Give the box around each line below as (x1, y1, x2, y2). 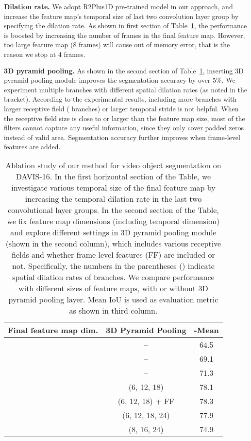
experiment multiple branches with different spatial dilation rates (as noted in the (4, 84, 247, 94)
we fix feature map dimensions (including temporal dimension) (7, 215, 220, 227)
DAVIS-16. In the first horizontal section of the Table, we (16, 170, 211, 182)
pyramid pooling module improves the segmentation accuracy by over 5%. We (4, 75, 235, 85)
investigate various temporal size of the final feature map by (11, 181, 216, 193)
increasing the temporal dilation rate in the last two (25, 193, 202, 204)
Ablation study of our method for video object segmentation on (5, 159, 221, 171)
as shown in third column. (69, 304, 158, 316)
